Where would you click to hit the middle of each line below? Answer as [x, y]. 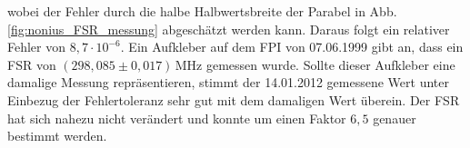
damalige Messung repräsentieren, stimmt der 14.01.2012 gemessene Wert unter [228, 82]
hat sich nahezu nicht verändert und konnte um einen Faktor [177, 118]
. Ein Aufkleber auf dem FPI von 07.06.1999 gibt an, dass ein [292, 47]
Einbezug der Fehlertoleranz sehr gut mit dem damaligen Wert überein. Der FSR [234, 99]
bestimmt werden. [57, 136]
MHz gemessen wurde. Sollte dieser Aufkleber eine [315, 64]
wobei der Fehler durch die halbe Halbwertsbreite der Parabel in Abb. [202, 11]
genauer [395, 118]
